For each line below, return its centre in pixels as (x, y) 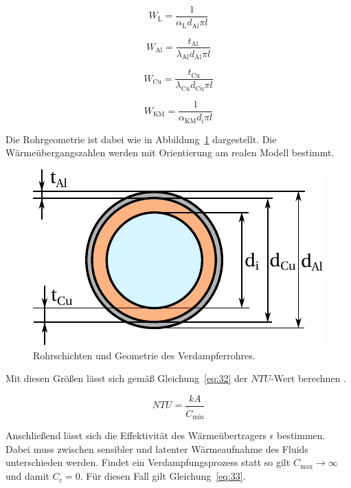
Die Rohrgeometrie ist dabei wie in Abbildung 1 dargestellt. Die (141, 139)
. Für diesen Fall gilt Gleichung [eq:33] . (163, 476)
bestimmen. (301, 435)
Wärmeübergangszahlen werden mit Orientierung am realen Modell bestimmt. (170, 152)
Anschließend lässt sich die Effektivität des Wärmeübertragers (136, 435)
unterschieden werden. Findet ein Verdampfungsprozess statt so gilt (148, 462)
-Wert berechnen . (308, 378)
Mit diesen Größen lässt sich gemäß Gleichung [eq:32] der (127, 378)
